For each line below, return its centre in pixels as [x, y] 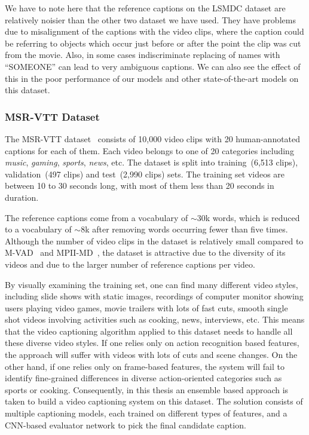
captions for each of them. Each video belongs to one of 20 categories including [149, 150]
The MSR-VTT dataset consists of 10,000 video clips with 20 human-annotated [153, 138]
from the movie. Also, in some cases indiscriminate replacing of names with [143, 55]
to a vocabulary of [38, 229]
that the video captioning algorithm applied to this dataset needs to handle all [149, 331]
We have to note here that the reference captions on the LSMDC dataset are [145, 8]
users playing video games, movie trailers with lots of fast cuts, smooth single [146, 307]
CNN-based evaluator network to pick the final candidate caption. [126, 425]
